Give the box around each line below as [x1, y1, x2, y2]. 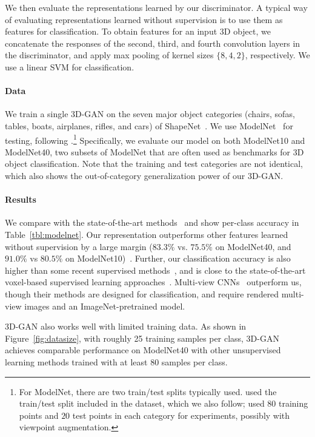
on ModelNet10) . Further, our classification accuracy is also [65, 252, 291, 265]
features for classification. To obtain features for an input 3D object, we [5, 25, 271, 38]
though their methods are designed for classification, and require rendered [5, 287, 279, 300]
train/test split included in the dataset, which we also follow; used [19, 397, 265, 410]
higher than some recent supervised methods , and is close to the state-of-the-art [5, 263, 306, 276]
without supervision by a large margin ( [5, 240, 153, 252]
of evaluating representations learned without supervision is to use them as [5, 13, 283, 25]
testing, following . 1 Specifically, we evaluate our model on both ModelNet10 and [5, 132, 305, 146]
